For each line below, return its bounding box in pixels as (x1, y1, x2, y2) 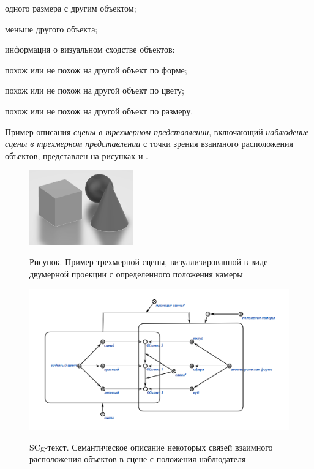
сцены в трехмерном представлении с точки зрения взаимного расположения (5, 137, 293, 150)
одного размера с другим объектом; (5, 2, 136, 14)
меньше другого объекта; (5, 22, 98, 35)
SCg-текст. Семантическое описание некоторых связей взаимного (29, 440, 273, 453)
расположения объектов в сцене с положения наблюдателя (29, 452, 246, 465)
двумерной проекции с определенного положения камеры (29, 268, 243, 280)
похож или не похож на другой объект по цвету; (5, 84, 184, 97)
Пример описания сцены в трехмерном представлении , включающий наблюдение (5, 125, 309, 138)
